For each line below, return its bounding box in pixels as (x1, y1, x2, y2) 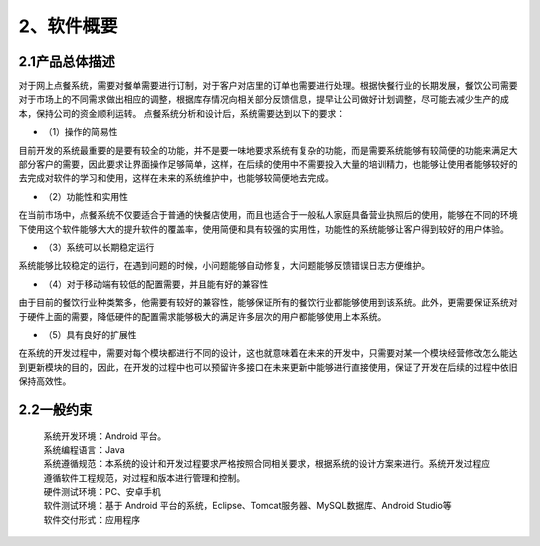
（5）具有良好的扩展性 (43, 328, 137, 340)
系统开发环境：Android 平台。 (43, 430, 167, 442)
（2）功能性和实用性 (43, 190, 129, 202)
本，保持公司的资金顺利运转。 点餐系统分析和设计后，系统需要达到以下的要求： (18, 107, 345, 119)
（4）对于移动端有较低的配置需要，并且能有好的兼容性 (43, 278, 269, 290)
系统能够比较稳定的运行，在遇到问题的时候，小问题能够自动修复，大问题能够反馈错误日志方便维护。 (18, 260, 430, 272)
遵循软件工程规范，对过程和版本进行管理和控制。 (43, 471, 245, 484)
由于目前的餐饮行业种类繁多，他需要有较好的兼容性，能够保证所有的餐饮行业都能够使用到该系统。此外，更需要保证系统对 (18, 296, 518, 309)
